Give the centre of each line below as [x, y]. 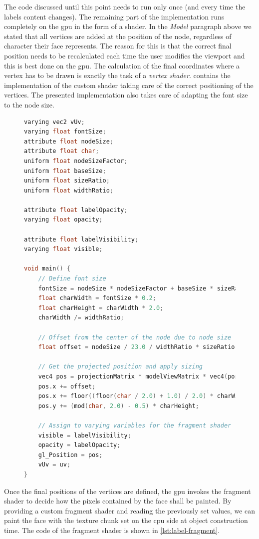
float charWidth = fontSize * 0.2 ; [97, 298]
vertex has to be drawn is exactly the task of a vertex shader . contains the [117, 75]
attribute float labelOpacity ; [76, 210]
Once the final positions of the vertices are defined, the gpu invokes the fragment [128, 491]
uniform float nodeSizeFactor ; [76, 161]
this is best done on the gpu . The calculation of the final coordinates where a [122, 65]
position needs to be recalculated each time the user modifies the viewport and [125, 55]
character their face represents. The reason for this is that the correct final [118, 46]
